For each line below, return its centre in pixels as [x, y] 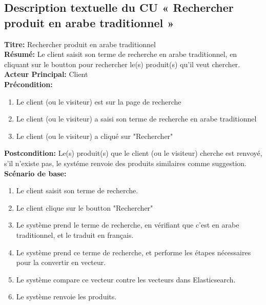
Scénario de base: [35, 173]
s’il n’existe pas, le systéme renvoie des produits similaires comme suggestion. [126, 163]
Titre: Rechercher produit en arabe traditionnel [80, 44]
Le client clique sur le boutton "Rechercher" [85, 207]
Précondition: [28, 84]
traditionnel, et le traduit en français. [75, 235]
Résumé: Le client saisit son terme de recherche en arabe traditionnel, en [121, 54]
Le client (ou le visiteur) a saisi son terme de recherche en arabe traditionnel [136, 119]
